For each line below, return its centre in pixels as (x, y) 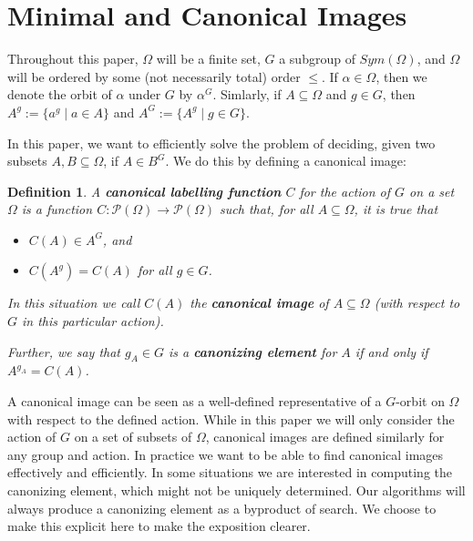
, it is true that (396, 209)
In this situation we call (74, 303)
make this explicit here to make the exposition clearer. (159, 526)
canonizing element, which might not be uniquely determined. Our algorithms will (236, 490)
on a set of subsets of (133, 437)
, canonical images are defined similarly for (325, 437)
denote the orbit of (60, 94)
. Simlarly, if (247, 94)
